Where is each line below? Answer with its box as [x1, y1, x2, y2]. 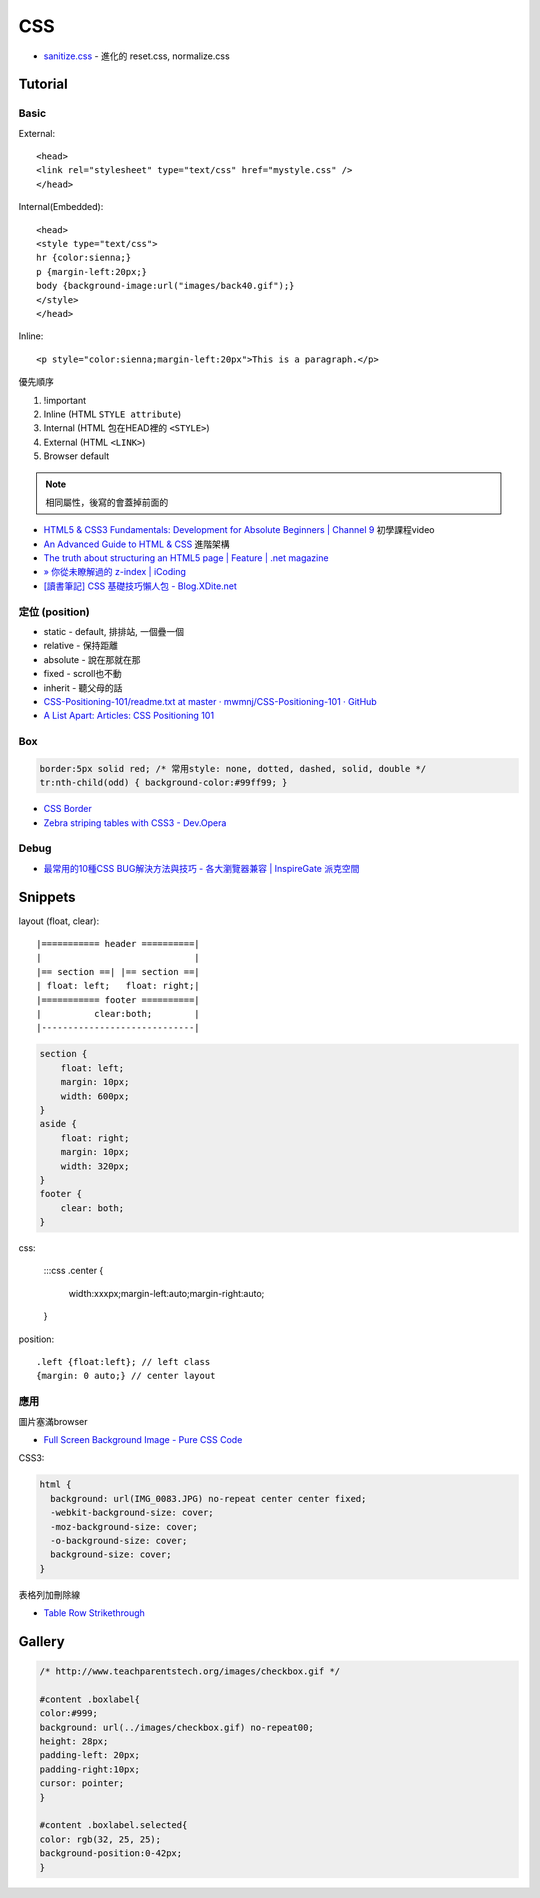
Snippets [18, 888, 76, 905]
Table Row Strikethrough [43, 1607, 145, 1619]
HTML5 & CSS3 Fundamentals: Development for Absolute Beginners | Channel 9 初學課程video [43, 524, 435, 536]
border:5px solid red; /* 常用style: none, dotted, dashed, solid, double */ [39, 763, 427, 774]
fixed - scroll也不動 [43, 668, 122, 680]
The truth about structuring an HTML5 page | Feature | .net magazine [43, 552, 329, 564]
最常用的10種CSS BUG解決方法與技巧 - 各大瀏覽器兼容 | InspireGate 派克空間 [43, 862, 360, 874]
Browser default [43, 450, 110, 462]
